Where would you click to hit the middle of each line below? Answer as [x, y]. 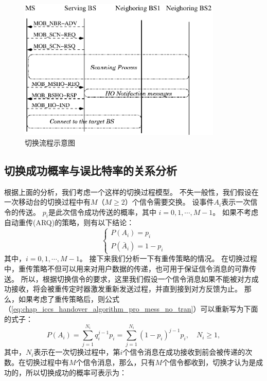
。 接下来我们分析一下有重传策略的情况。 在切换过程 [168, 258]
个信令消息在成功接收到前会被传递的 [184, 352]
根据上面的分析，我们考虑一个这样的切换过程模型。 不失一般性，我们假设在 [131, 192]
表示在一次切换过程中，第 [77, 352]
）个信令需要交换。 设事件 [169, 202]
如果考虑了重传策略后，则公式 [69, 298]
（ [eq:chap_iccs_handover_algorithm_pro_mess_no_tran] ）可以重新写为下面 [131, 309]
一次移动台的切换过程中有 [47, 202]
